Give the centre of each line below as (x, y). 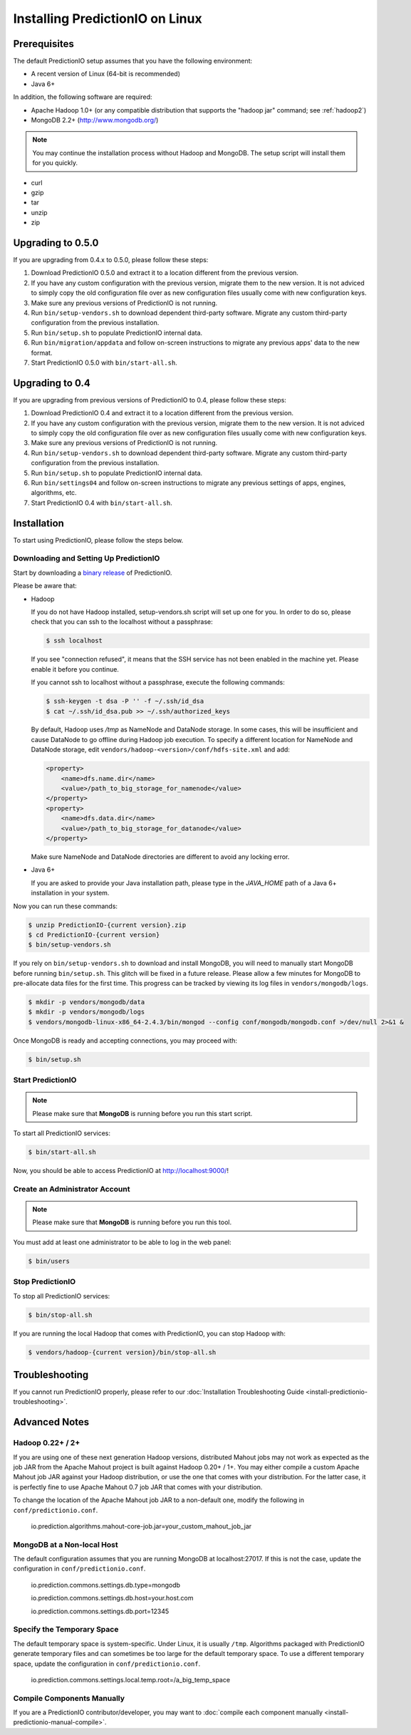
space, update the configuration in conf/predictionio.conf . (107, 1664)
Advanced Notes (51, 1422)
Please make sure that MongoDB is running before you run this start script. (142, 1113)
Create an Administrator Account (72, 1189)
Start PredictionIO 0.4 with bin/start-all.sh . (102, 503)
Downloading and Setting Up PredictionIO (87, 558)
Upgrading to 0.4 (52, 383)
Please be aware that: (45, 586)
